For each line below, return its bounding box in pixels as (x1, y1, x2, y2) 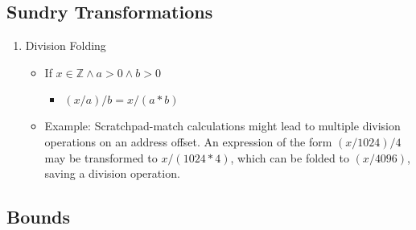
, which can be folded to (230, 149, 349, 166)
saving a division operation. (44, 165, 180, 182)
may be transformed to (44, 149, 158, 166)
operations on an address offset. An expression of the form (44, 133, 332, 150)
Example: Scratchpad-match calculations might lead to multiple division (44, 117, 401, 134)
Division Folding (25, 37, 106, 54)
